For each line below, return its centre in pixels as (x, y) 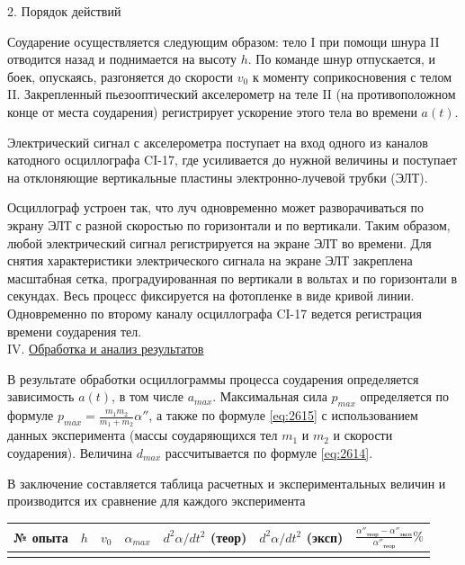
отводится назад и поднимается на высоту (122, 59)
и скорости (363, 435)
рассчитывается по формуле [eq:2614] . (269, 452)
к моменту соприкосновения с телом (352, 76)
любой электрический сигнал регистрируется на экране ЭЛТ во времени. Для (219, 242)
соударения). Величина (70, 452)
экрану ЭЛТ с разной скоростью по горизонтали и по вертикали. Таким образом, (229, 224)
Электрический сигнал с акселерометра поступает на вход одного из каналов (218, 142)
